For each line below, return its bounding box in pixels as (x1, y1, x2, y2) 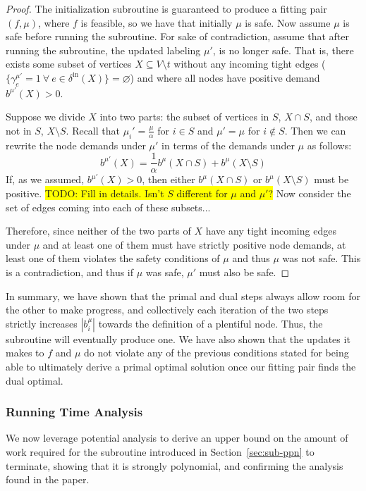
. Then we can (284, 123, 346, 137)
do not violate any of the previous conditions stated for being (84, 345, 349, 360)
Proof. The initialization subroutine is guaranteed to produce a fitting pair (6, 1, 327, 15)
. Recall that (66, 123, 120, 137)
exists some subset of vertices (6, 56, 132, 71)
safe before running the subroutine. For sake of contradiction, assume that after (6, 29, 349, 44)
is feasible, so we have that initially (80, 15, 233, 30)
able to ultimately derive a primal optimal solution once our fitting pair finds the (6, 359, 356, 373)
